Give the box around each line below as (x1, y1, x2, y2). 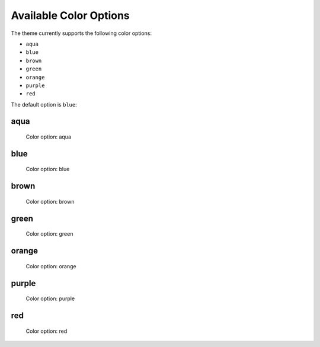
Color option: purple (25, 295, 75, 302)
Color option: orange (25, 262, 76, 269)
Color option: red (25, 327, 68, 335)
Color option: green (25, 230, 73, 237)
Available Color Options (11, 9, 130, 22)
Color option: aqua (25, 133, 71, 140)
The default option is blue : (11, 101, 77, 108)
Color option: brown (25, 198, 75, 205)
